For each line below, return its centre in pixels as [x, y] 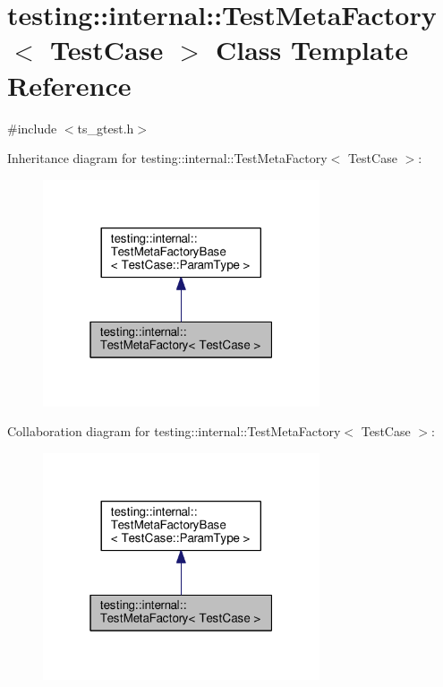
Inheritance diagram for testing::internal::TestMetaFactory [167, 158]
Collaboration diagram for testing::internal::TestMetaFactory [174, 431]
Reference [69, 85]
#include [32, 128]
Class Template [311, 50]
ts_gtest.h [106, 128]
